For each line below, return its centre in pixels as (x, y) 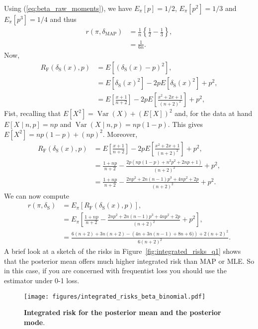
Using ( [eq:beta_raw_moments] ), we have (68, 8)
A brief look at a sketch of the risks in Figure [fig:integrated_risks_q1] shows (123, 251)
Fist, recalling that (33, 113)
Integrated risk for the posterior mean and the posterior (123, 312)
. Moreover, (120, 134)
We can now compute (37, 195)
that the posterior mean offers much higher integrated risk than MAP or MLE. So (129, 261)
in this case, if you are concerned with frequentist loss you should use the (115, 271)
